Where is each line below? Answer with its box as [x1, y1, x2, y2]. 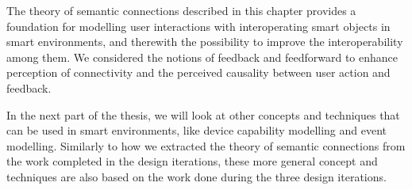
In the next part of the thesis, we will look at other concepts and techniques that [6, 106, 400, 123]
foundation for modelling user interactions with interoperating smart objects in [6, 17, 391, 34]
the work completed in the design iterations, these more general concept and [6, 153, 378, 169]
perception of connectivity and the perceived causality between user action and [6, 64, 391, 81]
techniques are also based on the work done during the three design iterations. [6, 168, 387, 184]
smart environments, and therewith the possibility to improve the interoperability [6, 33, 403, 50]
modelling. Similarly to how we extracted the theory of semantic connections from [6, 137, 406, 154]
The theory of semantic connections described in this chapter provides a [6, 2, 356, 18]
